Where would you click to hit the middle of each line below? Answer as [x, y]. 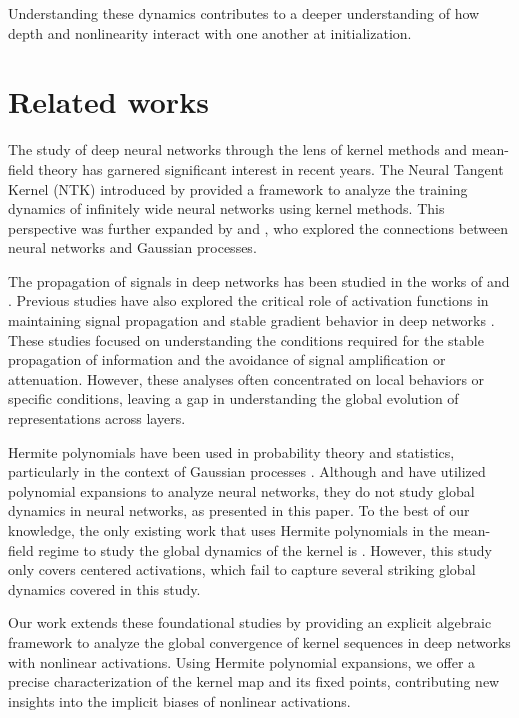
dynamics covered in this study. [104, 588]
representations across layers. [97, 418]
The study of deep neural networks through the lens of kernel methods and [237, 149]
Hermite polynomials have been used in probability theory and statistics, [231, 451]
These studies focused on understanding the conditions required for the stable [246, 339]
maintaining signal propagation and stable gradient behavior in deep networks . [251, 320]
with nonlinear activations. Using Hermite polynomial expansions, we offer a [242, 661]
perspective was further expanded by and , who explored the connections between [258, 227]
